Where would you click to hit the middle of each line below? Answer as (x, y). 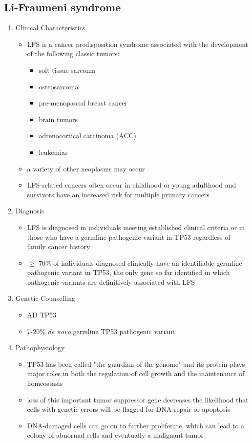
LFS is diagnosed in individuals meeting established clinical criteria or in (136, 227)
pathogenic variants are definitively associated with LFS (111, 282)
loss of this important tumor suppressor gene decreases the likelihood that (138, 399)
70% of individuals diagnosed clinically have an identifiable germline (140, 263)
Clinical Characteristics (50, 28)
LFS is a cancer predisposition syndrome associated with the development (138, 44)
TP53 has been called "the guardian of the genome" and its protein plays (136, 364)
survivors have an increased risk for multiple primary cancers (118, 194)
